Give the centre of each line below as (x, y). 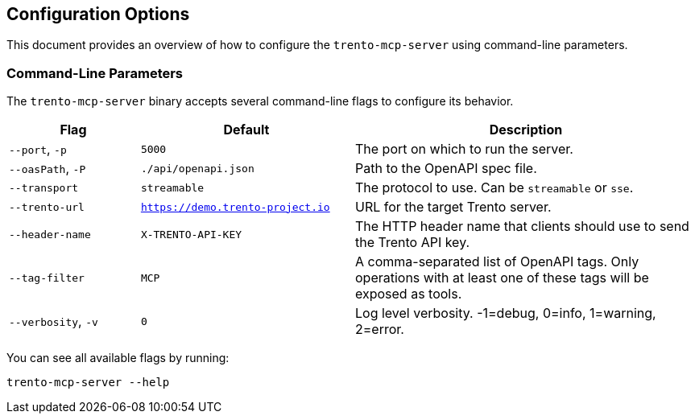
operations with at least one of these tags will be (502, 278)
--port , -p (38, 149)
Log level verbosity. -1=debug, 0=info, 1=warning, (505, 313)
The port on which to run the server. (464, 149)
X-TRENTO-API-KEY (191, 234)
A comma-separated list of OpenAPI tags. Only (497, 262)
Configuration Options (98, 14)
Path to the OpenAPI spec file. (446, 169)
